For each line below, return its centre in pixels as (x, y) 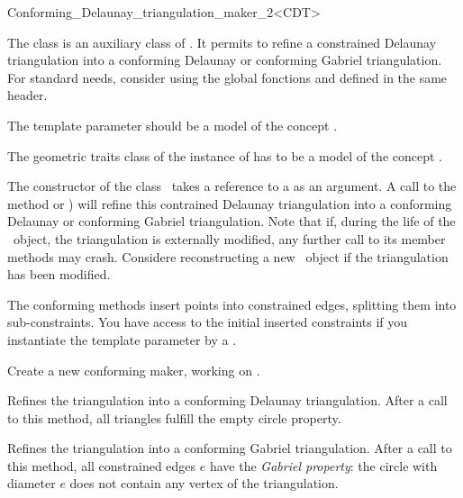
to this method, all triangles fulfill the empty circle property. (174, 417)
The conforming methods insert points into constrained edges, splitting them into (232, 304)
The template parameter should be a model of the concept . (172, 125)
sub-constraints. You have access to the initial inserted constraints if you (208, 322)
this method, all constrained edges (102, 465)
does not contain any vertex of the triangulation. (204, 483)
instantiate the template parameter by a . (122, 339)
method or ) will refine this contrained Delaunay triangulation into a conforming (230, 203)
